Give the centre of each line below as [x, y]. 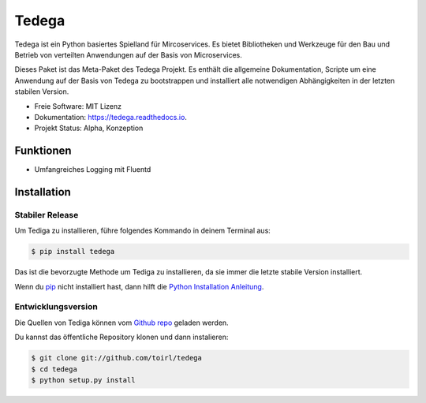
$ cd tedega [54, 369]
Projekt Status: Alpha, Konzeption [89, 128]
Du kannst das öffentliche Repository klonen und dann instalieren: [121, 337]
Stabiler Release [47, 215]
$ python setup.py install [83, 380]
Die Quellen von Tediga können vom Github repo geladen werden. [121, 323]
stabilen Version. [42, 91]
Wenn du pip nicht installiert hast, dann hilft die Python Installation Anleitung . [139, 286]
